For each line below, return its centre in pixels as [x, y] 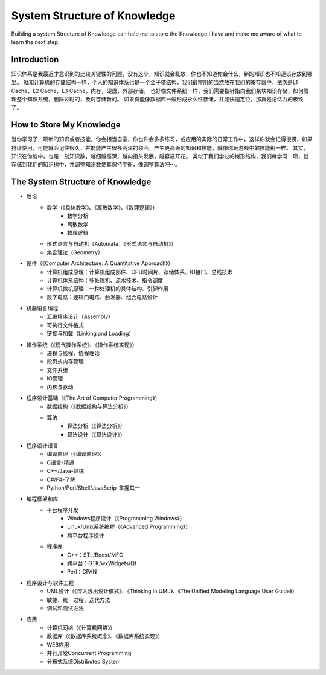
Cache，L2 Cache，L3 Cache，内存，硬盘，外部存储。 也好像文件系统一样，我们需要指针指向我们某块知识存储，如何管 [160, 91]
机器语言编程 [42, 309]
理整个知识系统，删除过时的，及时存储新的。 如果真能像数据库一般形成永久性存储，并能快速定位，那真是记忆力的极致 [157, 99]
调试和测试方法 [65, 608]
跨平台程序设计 [86, 535]
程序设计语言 [42, 445]
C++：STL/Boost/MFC [95, 555]
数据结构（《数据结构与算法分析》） [89, 406]
